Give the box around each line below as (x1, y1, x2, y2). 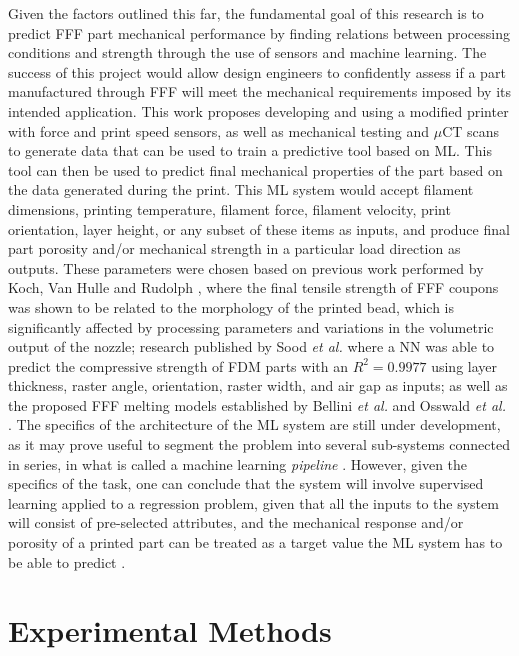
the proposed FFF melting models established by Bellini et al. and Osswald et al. (8, 394, 506, 415)
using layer (431, 355, 498, 376)
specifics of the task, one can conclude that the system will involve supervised (8, 473, 484, 494)
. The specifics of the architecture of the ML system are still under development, (8, 414, 501, 435)
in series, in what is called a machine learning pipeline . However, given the (8, 453, 468, 474)
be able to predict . (8, 551, 126, 572)
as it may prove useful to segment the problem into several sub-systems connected (8, 434, 510, 455)
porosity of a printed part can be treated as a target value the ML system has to (8, 532, 503, 553)
